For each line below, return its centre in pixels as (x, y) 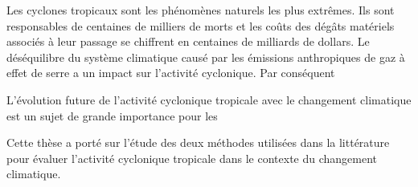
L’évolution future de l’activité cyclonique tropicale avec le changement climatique (209, 99)
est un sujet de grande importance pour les (112, 115)
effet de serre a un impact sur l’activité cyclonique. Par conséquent (171, 73)
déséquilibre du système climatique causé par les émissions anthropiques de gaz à (206, 57)
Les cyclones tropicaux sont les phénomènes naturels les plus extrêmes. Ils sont (201, 10)
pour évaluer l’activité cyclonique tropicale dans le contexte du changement (192, 158)
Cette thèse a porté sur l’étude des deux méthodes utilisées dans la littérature (198, 142)
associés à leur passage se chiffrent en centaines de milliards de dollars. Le (188, 41)
